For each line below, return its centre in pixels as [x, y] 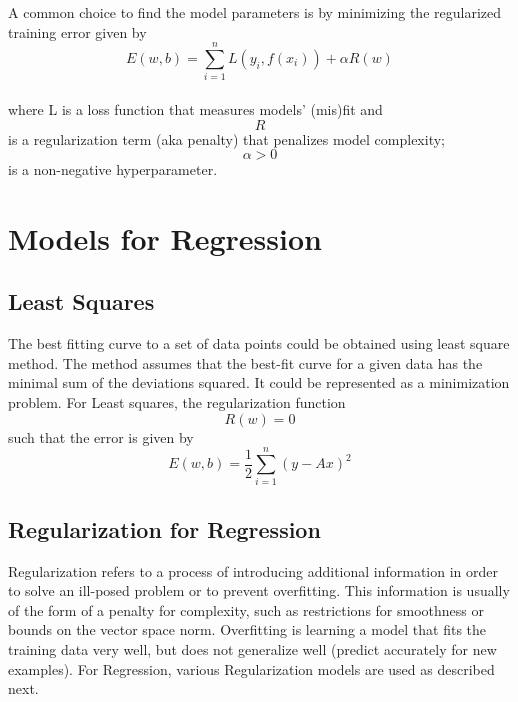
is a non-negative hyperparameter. [113, 169]
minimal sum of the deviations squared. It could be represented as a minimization [259, 382]
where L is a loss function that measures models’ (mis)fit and [195, 108]
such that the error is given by [101, 436]
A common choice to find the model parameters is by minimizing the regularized [254, 12]
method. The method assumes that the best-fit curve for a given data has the [245, 362]
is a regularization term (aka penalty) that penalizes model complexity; [226, 138]
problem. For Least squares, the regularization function [177, 402]
